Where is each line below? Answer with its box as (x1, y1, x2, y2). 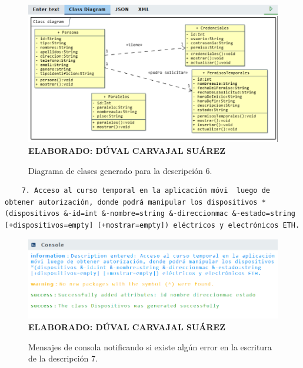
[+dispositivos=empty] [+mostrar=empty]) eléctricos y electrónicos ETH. (5, 221, 300, 229)
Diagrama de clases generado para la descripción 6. (28, 164, 212, 176)
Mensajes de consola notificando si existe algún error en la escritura (28, 340, 272, 353)
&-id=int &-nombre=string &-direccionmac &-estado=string (64, 209, 295, 218)
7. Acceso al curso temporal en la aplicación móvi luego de (21, 186, 271, 195)
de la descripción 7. (28, 352, 98, 364)
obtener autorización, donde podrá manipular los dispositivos (5, 198, 258, 206)
